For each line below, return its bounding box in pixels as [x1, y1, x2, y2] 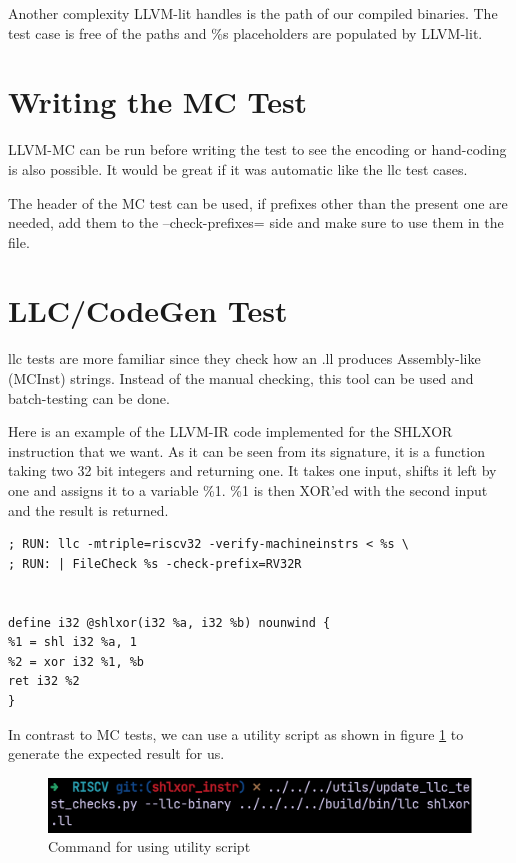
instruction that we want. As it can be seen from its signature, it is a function [8, 440, 485, 461]
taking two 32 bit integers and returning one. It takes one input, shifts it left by [8, 460, 497, 481]
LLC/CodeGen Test [8, 290, 288, 331]
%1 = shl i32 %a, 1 [8, 635, 137, 650]
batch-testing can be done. [8, 387, 170, 408]
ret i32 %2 [8, 674, 80, 689]
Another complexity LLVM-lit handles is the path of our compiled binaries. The [8, 3, 498, 23]
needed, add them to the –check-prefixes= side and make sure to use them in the [8, 212, 504, 233]
